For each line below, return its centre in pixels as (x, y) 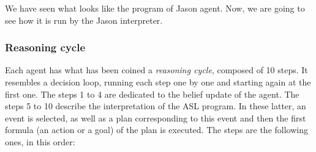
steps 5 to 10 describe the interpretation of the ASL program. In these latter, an (156, 106)
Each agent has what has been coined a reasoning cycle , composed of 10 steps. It (156, 70)
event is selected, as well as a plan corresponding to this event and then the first (156, 118)
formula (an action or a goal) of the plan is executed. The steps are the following (156, 130)
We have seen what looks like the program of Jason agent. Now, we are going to (155, 8)
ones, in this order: (40, 141)
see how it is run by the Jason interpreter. (84, 20)
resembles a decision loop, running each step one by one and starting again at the (158, 82)
